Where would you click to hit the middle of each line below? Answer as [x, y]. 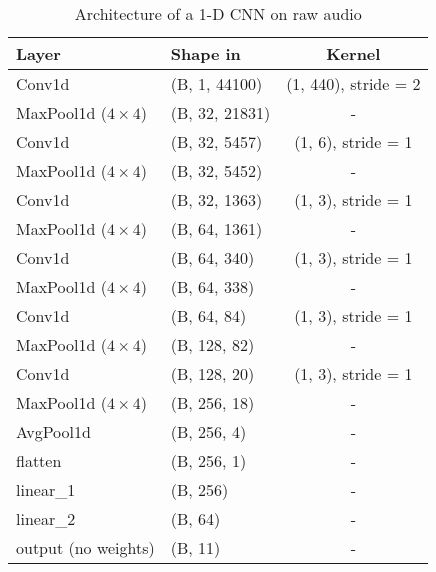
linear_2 [46, 518]
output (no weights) [85, 547]
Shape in [205, 53]
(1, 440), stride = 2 [353, 83]
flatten [39, 460]
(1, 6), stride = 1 [353, 141]
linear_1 [46, 489]
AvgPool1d [53, 431]
